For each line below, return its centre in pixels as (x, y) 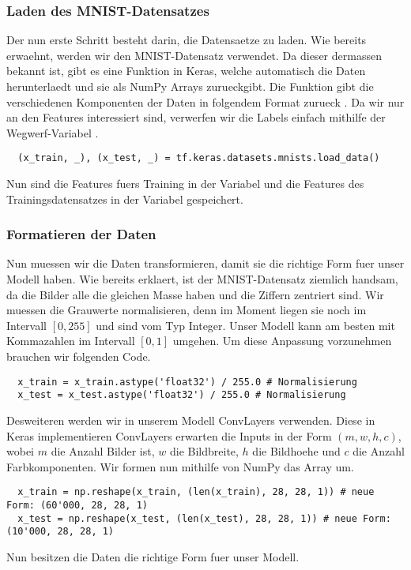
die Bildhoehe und (296, 451)
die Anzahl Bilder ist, (103, 451)
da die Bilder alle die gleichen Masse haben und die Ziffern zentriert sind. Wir (195, 294)
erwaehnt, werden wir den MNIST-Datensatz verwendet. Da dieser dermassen (194, 55)
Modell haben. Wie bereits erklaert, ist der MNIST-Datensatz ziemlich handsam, (202, 279)
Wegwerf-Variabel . (53, 132)
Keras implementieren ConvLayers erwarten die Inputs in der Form (169, 435)
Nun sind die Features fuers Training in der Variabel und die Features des (185, 184)
